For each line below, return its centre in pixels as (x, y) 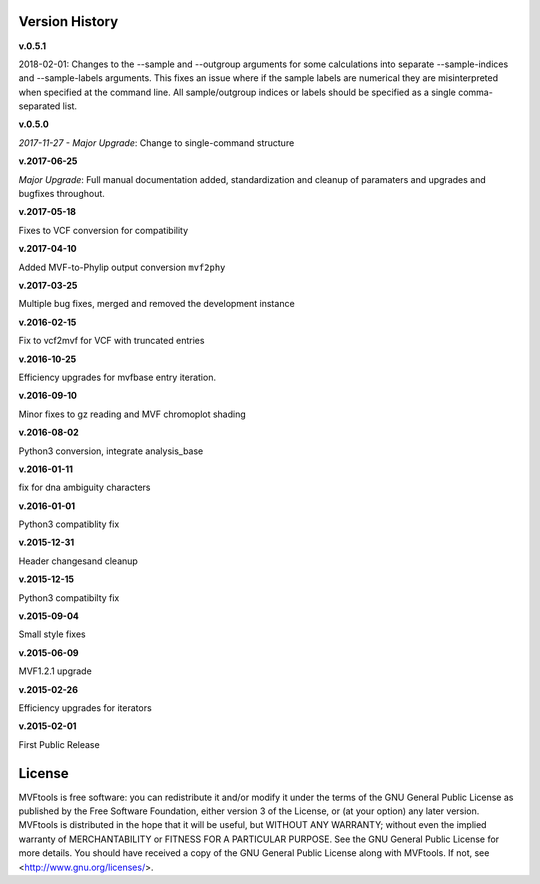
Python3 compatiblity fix (69, 524)
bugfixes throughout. (61, 194)
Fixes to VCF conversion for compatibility (103, 230)
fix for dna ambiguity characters (84, 487)
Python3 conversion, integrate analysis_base (111, 451)
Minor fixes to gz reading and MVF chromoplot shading (132, 414)
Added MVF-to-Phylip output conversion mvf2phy (122, 267)
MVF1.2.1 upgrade (55, 671)
